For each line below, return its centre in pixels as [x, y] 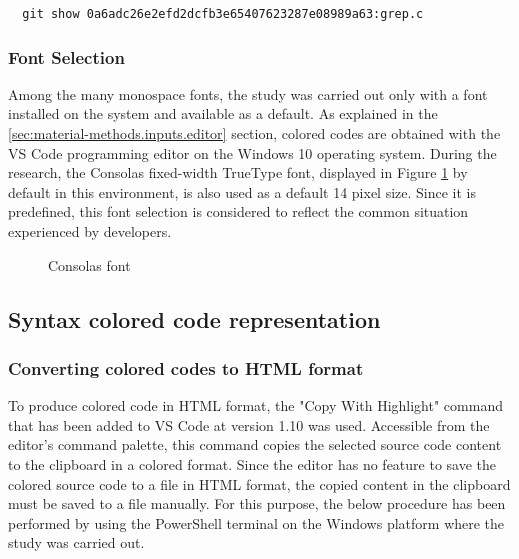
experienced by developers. [90, 231]
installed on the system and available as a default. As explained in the [223, 113]
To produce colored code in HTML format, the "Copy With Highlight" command [255, 405]
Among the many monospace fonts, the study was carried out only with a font [248, 93]
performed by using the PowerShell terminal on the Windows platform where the [256, 522]
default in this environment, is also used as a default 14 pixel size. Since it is [242, 191]
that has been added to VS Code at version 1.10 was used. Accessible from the [249, 424]
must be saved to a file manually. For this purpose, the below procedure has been [257, 503]
